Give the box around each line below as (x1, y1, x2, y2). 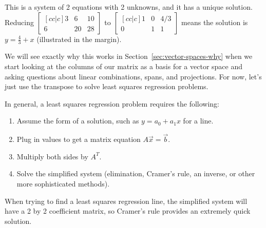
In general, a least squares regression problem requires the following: (5, 98, 219, 109)
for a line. (183, 115, 214, 126)
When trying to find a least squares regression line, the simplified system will (5, 195, 248, 206)
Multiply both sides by (16, 151, 88, 161)
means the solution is (181, 16, 248, 27)
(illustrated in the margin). (36, 33, 122, 44)
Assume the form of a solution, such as (16, 115, 139, 126)
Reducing (5, 16, 34, 27)
